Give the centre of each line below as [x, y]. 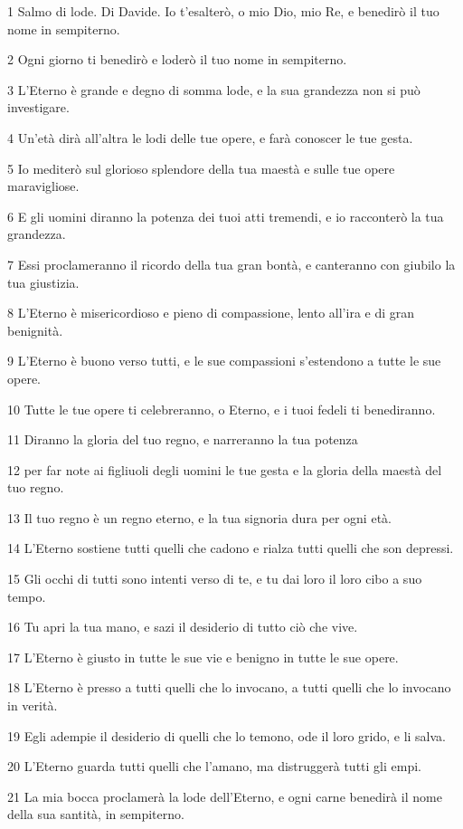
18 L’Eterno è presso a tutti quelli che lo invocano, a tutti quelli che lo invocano [229, 687]
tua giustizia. [43, 282]
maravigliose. [43, 186]
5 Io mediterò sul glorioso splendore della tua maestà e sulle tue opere [201, 168]
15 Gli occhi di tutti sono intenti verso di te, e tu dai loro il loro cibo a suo [215, 579]
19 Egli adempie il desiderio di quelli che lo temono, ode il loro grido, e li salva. [227, 735]
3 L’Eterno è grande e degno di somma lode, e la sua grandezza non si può [214, 89]
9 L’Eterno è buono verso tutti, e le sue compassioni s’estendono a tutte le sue [224, 361]
